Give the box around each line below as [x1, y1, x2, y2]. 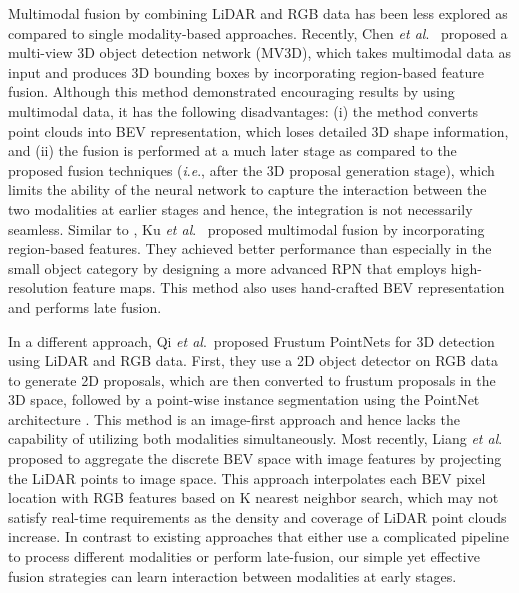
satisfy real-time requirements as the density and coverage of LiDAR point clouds [8, 506, 507, 527]
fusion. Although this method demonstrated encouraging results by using [8, 81, 455, 102]
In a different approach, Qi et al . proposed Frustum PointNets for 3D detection [8, 330, 495, 351]
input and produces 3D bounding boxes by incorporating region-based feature [8, 61, 484, 82]
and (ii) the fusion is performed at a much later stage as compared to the [8, 140, 457, 161]
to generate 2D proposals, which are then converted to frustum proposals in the [8, 369, 496, 390]
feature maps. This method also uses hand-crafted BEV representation [72, 277, 505, 298]
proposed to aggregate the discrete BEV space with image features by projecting [8, 448, 502, 469]
